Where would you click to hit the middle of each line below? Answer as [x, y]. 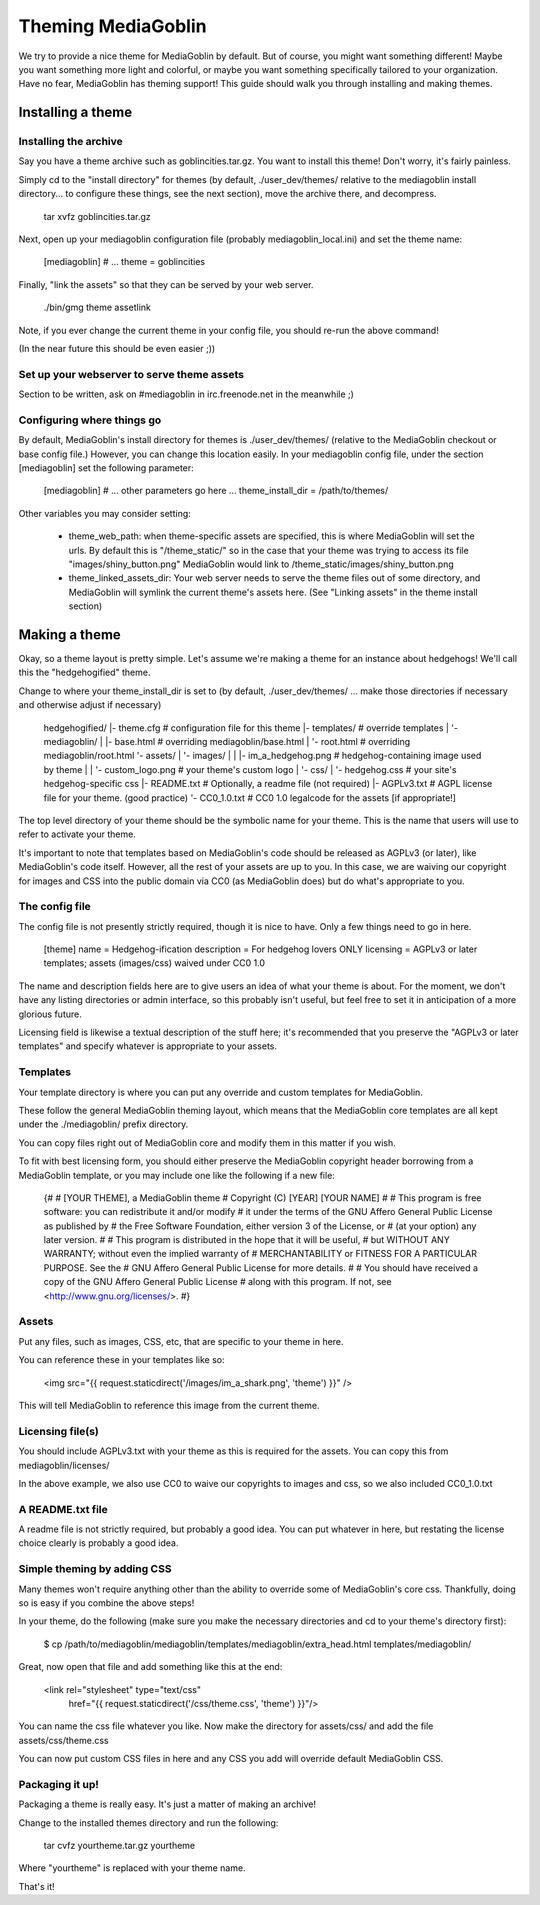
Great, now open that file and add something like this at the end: [150, 1667]
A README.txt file [63, 1509]
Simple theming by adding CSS [95, 1569]
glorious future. [50, 1014]
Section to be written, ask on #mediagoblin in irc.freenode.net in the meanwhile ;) [186, 394]
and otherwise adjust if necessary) [90, 705]
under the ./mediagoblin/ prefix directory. [103, 1124]
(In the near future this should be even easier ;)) [117, 348]
